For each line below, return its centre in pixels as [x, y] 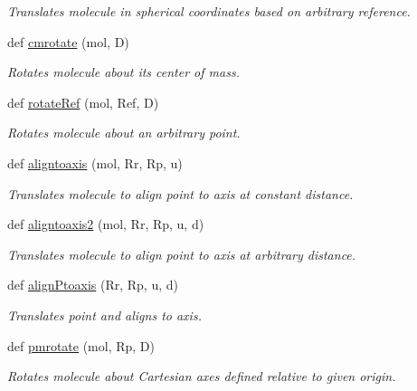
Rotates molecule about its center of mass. [123, 72]
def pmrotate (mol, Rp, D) [81, 345]
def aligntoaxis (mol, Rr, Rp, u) [95, 162]
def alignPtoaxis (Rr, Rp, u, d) [93, 285]
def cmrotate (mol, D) [68, 41]
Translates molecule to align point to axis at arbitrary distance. [182, 254]
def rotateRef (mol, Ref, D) [83, 102]
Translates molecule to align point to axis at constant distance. [180, 193]
